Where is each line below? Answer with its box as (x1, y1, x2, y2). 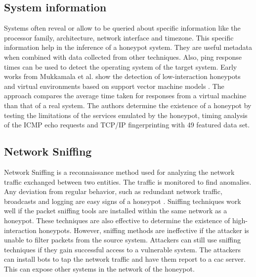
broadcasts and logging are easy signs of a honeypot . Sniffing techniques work (4, 196, 241, 206)
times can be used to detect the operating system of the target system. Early (4, 61, 237, 72)
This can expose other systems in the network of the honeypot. (4, 263, 195, 274)
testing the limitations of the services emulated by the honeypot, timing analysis (4, 110, 248, 120)
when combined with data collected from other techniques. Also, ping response (4, 51, 242, 62)
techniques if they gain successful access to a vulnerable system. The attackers (4, 244, 241, 254)
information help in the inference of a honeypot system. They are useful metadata (4, 42, 253, 52)
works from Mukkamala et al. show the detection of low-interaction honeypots (4, 71, 241, 81)
